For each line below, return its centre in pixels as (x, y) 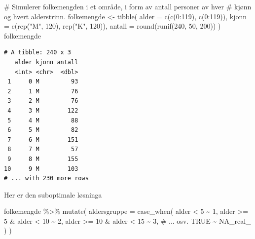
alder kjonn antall (46, 62)
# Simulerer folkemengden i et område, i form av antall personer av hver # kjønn (128, 6)
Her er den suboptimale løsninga (53, 194)
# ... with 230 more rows (46, 179)
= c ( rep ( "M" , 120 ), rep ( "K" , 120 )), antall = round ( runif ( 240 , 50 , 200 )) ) (112, 26)
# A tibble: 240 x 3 (38, 53)
